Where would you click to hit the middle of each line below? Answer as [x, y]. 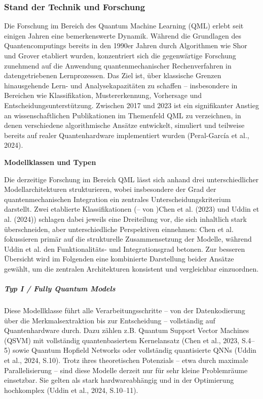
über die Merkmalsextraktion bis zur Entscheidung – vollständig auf [110, 320]
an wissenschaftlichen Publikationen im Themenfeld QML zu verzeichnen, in [123, 115]
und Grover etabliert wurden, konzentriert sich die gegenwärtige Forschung [120, 55]
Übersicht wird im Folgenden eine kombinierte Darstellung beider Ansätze [119, 259]
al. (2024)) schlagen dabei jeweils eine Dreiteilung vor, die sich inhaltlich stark [125, 219]
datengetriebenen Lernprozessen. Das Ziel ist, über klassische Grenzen [113, 75]
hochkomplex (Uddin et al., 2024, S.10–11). [71, 390]
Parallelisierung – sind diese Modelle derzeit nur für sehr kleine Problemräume [126, 370]
